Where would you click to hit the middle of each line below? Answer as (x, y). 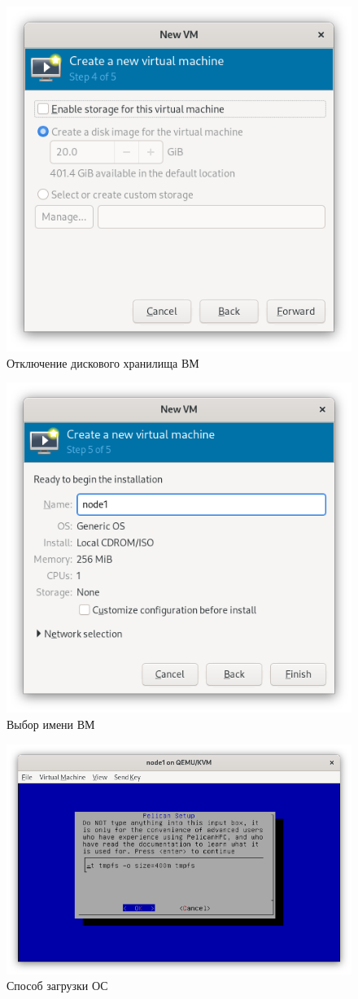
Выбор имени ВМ (51, 724)
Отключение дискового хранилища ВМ (103, 362)
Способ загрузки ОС (57, 986)
